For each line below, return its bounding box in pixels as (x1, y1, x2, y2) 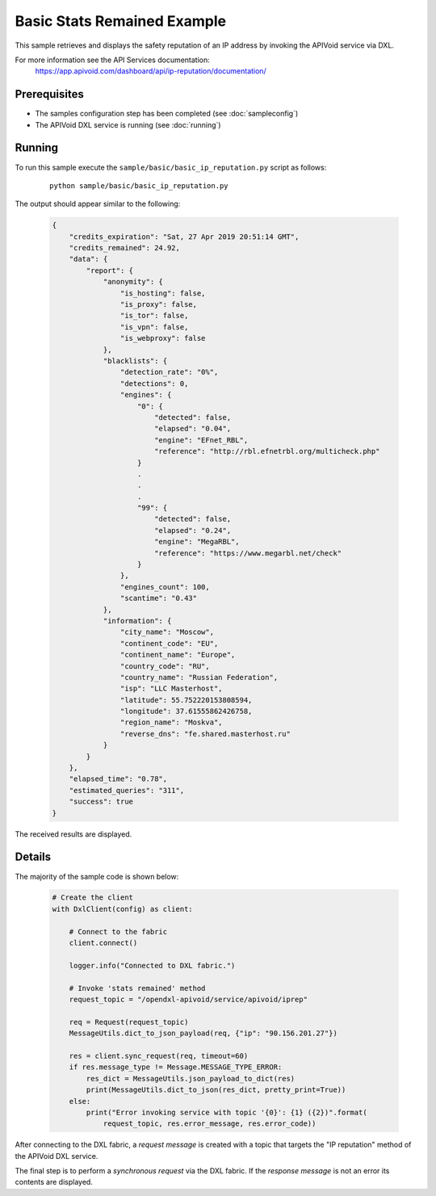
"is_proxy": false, (119, 300, 198, 309)
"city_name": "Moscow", (119, 627, 214, 637)
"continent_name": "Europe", (119, 650, 236, 660)
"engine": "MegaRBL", (153, 537, 240, 547)
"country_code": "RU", (119, 661, 210, 670)
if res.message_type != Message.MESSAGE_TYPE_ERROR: (69, 1063, 283, 1072)
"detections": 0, (119, 379, 189, 388)
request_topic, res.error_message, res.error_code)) (103, 1119, 317, 1128)
